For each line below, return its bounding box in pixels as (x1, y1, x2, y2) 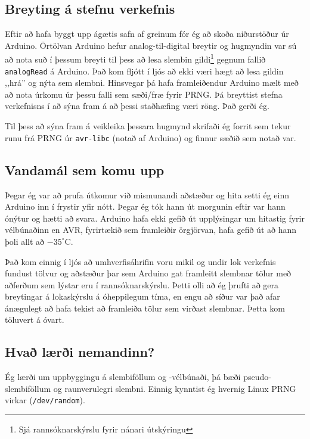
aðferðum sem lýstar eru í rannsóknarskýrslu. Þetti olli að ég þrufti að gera (5, 278, 279, 291)
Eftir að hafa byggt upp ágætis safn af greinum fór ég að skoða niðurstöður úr (5, 27, 289, 40)
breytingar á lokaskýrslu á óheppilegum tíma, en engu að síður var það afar (5, 290, 280, 303)
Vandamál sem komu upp (5, 160, 165, 179)
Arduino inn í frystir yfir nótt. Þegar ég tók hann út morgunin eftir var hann (5, 200, 286, 213)
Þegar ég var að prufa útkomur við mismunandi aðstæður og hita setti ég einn (5, 188, 290, 201)
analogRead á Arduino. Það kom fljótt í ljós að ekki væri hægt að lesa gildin (5, 64, 284, 77)
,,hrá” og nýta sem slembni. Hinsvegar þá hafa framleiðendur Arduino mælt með (5, 76, 299, 89)
